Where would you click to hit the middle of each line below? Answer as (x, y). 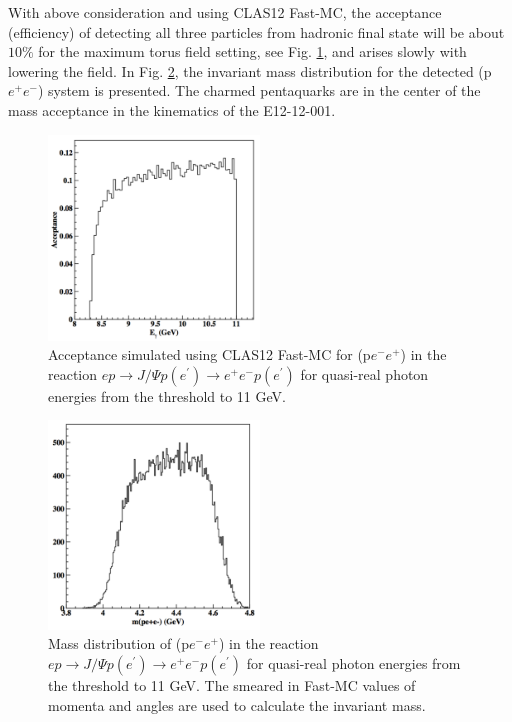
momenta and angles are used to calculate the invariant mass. (237, 704)
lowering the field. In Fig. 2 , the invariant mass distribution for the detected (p (250, 70)
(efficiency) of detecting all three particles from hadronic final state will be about (256, 31)
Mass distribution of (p (119, 643)
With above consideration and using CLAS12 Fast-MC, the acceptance (225, 12)
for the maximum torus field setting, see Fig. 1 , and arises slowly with (252, 51)
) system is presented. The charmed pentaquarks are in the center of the (259, 90)
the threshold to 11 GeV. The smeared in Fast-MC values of (232, 685)
